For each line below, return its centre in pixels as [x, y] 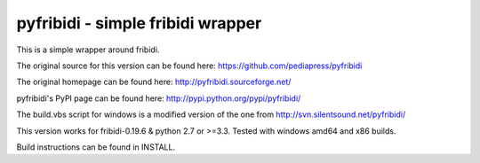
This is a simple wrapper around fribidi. [88, 50]
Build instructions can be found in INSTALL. [96, 147]
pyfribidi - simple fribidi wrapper [139, 23]
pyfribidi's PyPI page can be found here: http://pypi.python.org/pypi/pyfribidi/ [159, 98]
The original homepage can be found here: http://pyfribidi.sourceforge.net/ [154, 82]
